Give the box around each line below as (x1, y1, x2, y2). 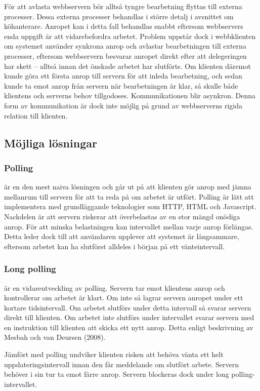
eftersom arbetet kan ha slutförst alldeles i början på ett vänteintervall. (4, 241, 225, 251)
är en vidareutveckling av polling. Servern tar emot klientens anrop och (4, 282, 225, 293)
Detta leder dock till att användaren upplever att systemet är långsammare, (4, 231, 239, 242)
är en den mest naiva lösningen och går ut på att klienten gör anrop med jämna (4, 181, 251, 192)
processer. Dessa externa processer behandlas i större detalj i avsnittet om (4, 11, 234, 21)
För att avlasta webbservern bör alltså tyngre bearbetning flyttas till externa (4, 1, 242, 11)
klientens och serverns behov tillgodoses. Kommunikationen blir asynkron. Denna (4, 90, 256, 101)
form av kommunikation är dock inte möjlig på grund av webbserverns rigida (4, 100, 242, 110)
